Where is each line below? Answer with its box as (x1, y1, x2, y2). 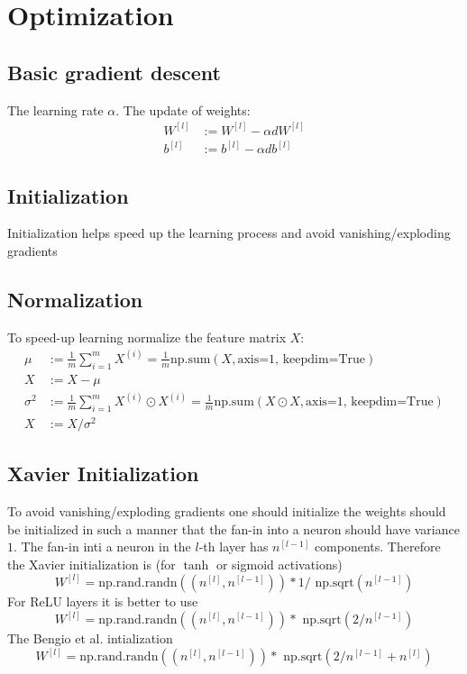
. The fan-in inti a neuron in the (14, 537, 191, 556)
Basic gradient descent (7, 58, 222, 86)
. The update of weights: (115, 100, 251, 119)
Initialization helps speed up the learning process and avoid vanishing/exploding (7, 223, 451, 242)
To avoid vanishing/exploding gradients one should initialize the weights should (7, 502, 446, 521)
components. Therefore (314, 537, 441, 556)
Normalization (7, 285, 143, 313)
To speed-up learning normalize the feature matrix (7, 327, 287, 346)
